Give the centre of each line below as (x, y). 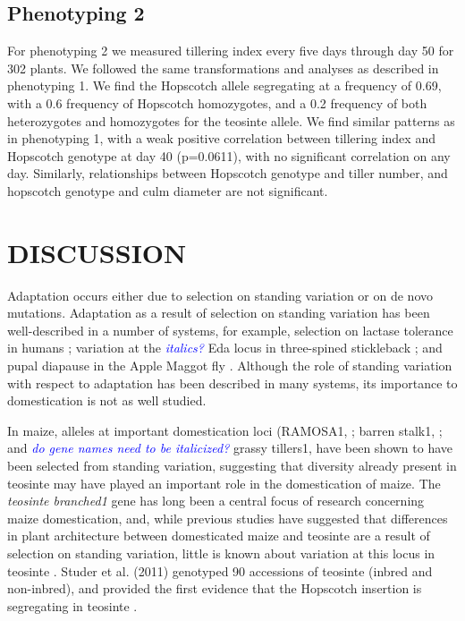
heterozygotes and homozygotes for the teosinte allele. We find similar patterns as (231, 120)
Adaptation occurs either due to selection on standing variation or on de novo (220, 295)
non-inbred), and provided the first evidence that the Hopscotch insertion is (215, 588)
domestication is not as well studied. (107, 400)
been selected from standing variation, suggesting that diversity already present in (232, 466)
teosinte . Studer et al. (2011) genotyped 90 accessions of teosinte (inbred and (220, 570)
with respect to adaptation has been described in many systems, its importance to (232, 383)
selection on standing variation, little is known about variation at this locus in (221, 553)
